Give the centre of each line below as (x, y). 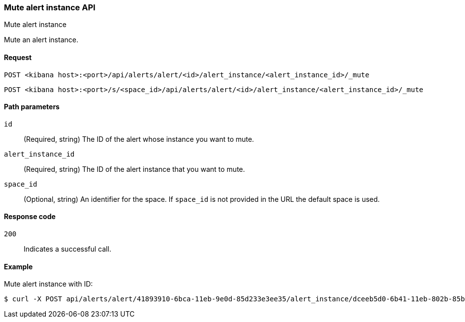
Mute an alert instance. (41, 40)
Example (18, 266)
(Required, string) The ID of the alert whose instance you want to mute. (139, 139)
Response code (30, 217)
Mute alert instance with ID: (49, 284)
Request (18, 57)
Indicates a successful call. (67, 249)
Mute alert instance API (50, 7)
